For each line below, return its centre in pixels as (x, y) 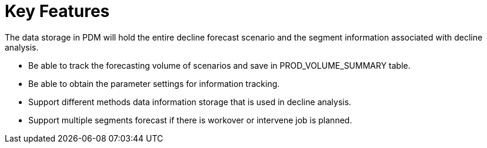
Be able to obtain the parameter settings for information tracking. (154, 83)
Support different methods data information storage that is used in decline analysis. (190, 102)
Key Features (57, 11)
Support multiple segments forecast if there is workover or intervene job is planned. (190, 120)
